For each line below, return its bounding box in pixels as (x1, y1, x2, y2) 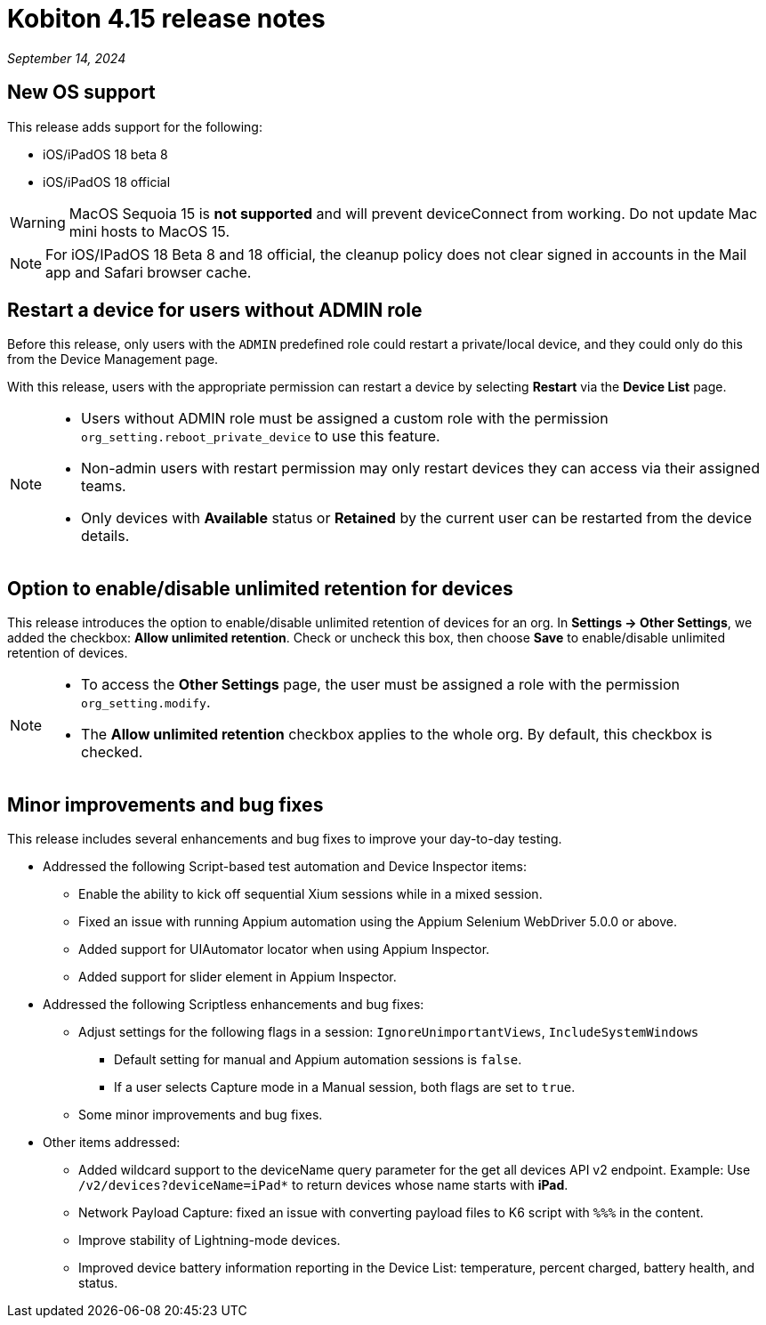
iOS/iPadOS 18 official (43, 174, 171, 190)
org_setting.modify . (81, 693, 211, 712)
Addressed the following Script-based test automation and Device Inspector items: (43, 859, 527, 875)
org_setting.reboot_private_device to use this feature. (81, 427, 440, 446)
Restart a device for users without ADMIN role (7, 299, 423, 322)
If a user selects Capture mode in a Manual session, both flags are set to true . (114, 1079, 576, 1095)
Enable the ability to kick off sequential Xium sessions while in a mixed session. (78, 886, 543, 902)
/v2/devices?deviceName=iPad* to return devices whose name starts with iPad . (78, 1177, 568, 1193)
